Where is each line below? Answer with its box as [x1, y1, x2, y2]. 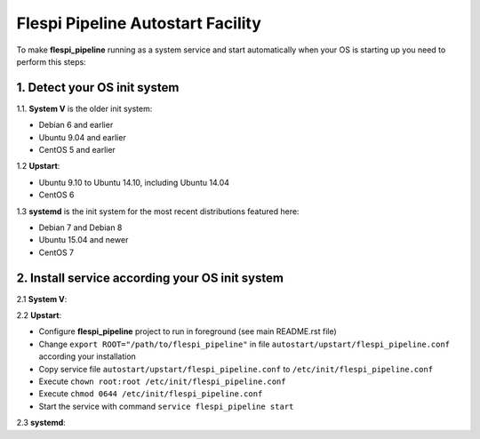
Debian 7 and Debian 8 [38, 222, 123, 233]
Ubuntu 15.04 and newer [38, 235, 129, 245]
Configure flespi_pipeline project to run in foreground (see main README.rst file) [38, 326, 337, 337]
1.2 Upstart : [16, 161, 60, 172]
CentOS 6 [38, 189, 75, 200]
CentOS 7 [38, 247, 75, 258]
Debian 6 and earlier [38, 120, 114, 131]
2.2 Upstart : [16, 310, 62, 321]
